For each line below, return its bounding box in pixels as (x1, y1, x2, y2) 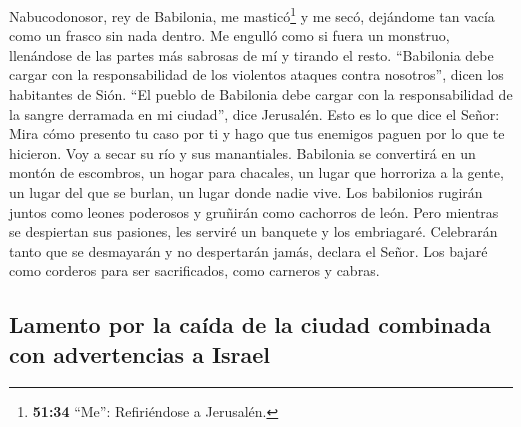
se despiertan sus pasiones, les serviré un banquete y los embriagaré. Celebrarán (9, 221, 498, 242)
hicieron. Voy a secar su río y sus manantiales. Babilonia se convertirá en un (9, 142, 476, 163)
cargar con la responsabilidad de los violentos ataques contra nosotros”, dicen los (9, 64, 504, 85)
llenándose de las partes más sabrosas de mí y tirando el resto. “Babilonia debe (9, 44, 494, 65)
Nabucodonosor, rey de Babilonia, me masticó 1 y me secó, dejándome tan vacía (9, 3, 495, 26)
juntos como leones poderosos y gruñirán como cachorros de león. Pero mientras (9, 201, 499, 222)
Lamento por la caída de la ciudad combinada (9, 309, 491, 340)
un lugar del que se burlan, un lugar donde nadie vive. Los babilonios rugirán (9, 182, 483, 202)
